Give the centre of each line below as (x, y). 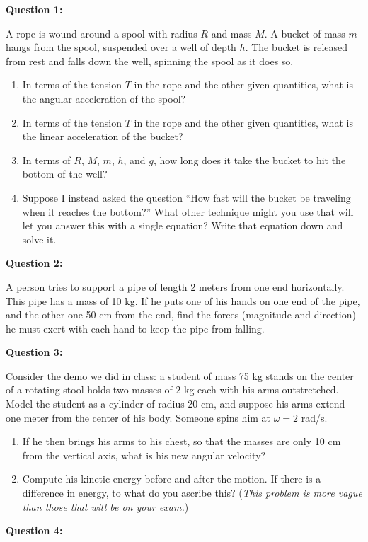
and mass (231, 33)
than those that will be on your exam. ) (105, 506)
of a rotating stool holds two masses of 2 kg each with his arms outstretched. (172, 390)
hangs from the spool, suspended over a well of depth (121, 47)
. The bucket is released (297, 47)
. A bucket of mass (305, 33)
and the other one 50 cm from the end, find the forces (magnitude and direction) (181, 315)
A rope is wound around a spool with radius (102, 33)
